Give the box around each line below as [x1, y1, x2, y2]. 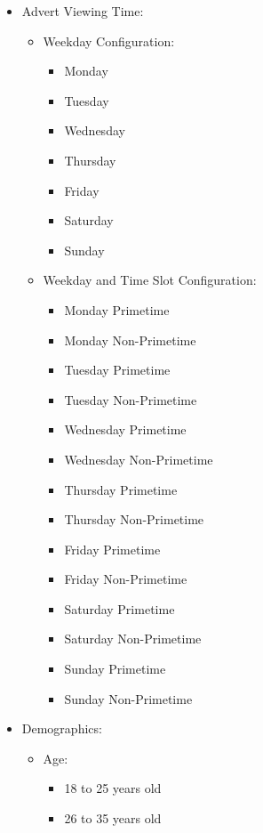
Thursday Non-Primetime [64, 510, 204, 529]
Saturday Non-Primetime [64, 629, 202, 648]
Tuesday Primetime [64, 360, 171, 379]
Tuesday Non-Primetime [64, 390, 197, 408]
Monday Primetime [64, 300, 170, 319]
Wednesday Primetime [64, 420, 187, 439]
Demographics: [21, 719, 102, 738]
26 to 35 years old [64, 809, 162, 828]
